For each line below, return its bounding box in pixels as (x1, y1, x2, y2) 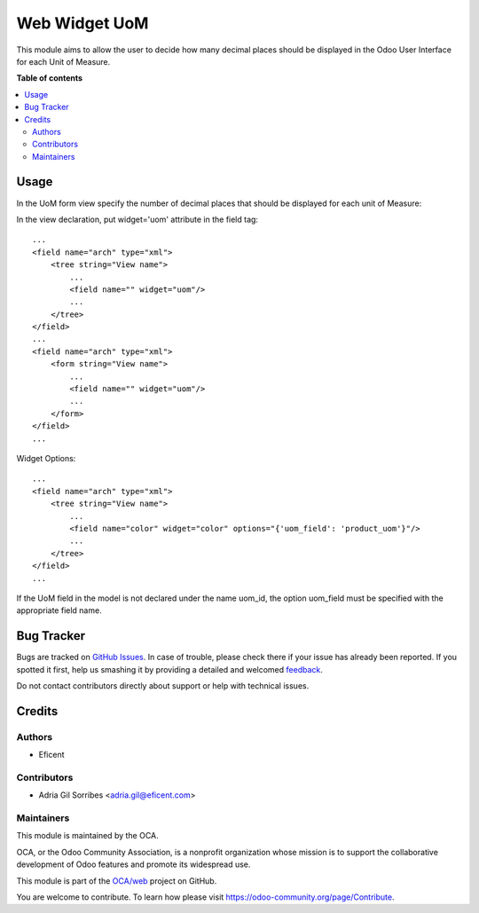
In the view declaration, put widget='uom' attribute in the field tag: (16, 214, 259, 224)
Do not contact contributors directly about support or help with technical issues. (16, 680, 310, 691)
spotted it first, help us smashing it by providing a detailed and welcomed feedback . (16, 664, 324, 674)
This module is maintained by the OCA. (16, 830, 159, 841)
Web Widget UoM (16, 13, 149, 33)
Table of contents (16, 73, 83, 83)
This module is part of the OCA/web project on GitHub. (16, 875, 217, 886)
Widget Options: (16, 453, 76, 463)
